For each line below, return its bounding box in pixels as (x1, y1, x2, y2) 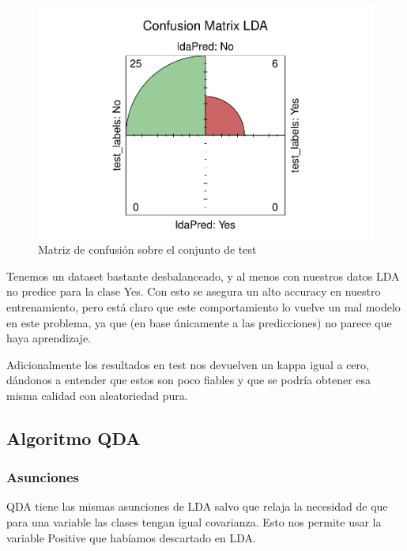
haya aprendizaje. (6, 330, 92, 346)
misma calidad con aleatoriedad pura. (6, 387, 188, 403)
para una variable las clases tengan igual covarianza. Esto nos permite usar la (6, 514, 382, 530)
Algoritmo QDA (6, 425, 141, 450)
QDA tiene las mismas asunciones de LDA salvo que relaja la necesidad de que (6, 498, 388, 515)
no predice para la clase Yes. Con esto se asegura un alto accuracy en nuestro (6, 283, 381, 300)
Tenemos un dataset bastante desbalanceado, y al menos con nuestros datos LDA (6, 267, 400, 284)
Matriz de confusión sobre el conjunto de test (38, 241, 257, 258)
